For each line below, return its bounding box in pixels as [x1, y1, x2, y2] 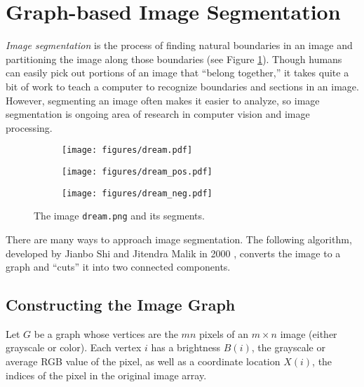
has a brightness [151, 340, 221, 355]
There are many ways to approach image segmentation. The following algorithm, [6, 231, 352, 246]
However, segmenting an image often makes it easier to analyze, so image [6, 93, 320, 107]
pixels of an [198, 326, 249, 341]
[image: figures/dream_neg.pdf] [62, 188, 213, 198]
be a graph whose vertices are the [34, 326, 178, 341]
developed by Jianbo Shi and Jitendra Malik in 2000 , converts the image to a [6, 245, 341, 260]
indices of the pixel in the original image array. [6, 367, 207, 382]
